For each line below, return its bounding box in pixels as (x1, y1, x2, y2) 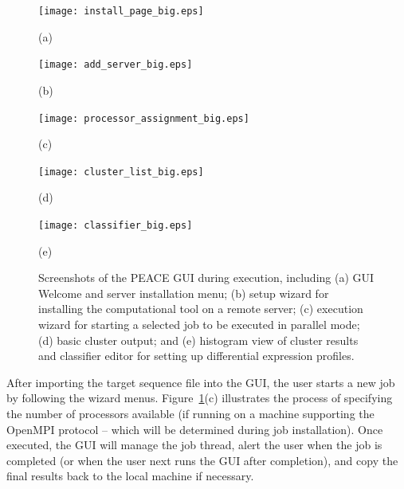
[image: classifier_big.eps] (38, 220, 193, 231)
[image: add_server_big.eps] (38, 59, 193, 71)
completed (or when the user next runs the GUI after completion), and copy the (6, 452, 398, 468)
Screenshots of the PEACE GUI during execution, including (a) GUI (38, 269, 375, 286)
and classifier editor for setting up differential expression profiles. (38, 347, 355, 364)
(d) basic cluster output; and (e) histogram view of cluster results (38, 331, 359, 348)
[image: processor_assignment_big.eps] (38, 112, 249, 124)
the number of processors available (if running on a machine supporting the (6, 405, 375, 421)
